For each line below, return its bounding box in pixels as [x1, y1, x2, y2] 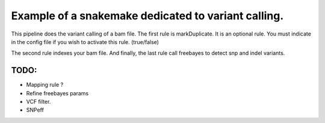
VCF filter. [26, 98, 51, 106]
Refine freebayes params [26, 89, 89, 96]
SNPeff [26, 106, 45, 114]
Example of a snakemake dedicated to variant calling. [11, 9, 284, 22]
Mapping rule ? [26, 81, 64, 89]
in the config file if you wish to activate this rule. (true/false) [11, 38, 159, 45]
